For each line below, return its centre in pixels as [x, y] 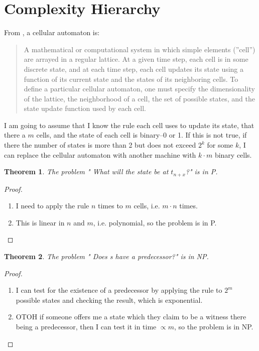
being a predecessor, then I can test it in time [86, 327]
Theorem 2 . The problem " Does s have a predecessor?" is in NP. [106, 256]
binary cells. [233, 154]
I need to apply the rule [52, 206]
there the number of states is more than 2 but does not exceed [100, 145]
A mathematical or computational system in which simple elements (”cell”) [140, 49]
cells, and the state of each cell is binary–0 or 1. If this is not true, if [142, 135]
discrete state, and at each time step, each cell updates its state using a [134, 69]
